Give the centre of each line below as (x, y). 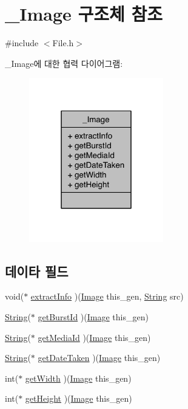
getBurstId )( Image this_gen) (93, 317)
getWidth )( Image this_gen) (78, 378)
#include (22, 43)
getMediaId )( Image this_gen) (94, 337)
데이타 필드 (37, 271)
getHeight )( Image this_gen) (79, 398)
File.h (63, 43)
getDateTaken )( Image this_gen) (99, 358)
